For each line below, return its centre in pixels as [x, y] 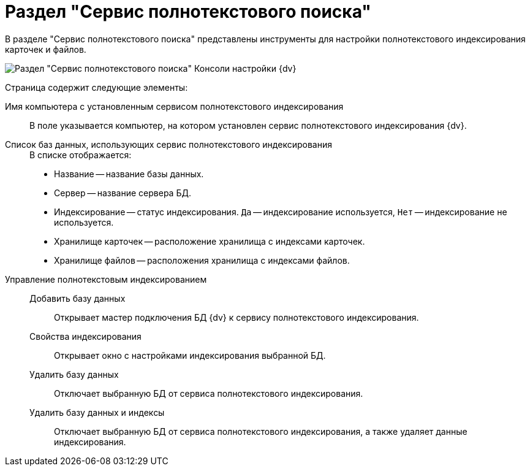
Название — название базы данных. [129, 174]
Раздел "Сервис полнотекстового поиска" [188, 12]
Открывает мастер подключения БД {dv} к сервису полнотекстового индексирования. [237, 317]
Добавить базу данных [78, 298]
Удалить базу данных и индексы [97, 412]
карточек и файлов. [46, 49]
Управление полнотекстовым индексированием [106, 279]
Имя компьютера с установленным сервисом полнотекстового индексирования [174, 106]
